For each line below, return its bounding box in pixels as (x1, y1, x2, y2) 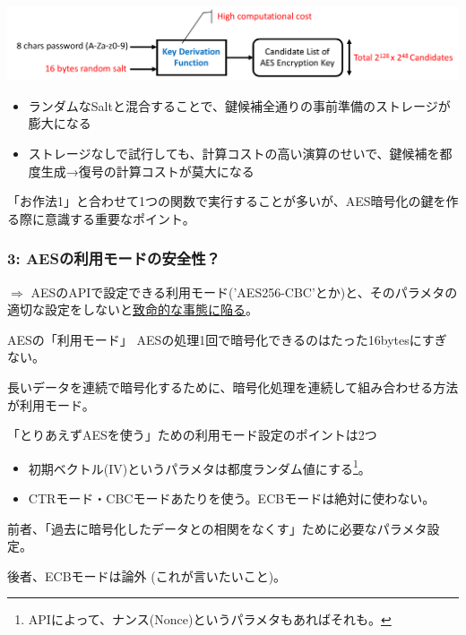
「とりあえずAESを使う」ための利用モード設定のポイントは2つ (7, 425, 377, 444)
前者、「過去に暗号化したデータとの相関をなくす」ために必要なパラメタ (7, 519, 427, 537)
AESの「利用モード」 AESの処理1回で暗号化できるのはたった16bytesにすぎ (7, 330, 447, 348)
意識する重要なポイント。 (44, 209, 195, 227)
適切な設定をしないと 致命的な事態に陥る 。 (7, 300, 258, 319)
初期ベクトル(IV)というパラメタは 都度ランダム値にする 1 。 (28, 456, 371, 477)
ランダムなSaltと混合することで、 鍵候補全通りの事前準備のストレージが (28, 96, 451, 115)
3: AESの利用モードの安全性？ (7, 247, 220, 270)
